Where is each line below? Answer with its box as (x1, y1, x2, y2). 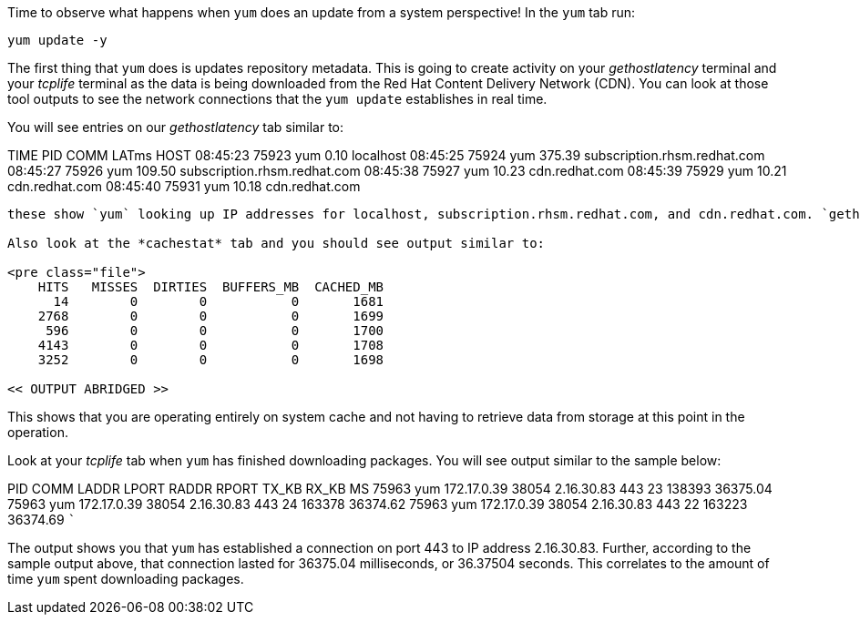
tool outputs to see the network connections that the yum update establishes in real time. (7, 91, 548, 107)
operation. (7, 424, 68, 440)
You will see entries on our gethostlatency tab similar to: (7, 119, 344, 135)
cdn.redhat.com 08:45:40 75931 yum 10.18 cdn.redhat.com (7, 178, 361, 194)
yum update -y (7, 33, 107, 47)
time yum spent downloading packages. (7, 571, 244, 586)
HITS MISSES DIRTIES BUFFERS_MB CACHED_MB (37, 280, 384, 294)
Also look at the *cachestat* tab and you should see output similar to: (7, 236, 546, 250)
